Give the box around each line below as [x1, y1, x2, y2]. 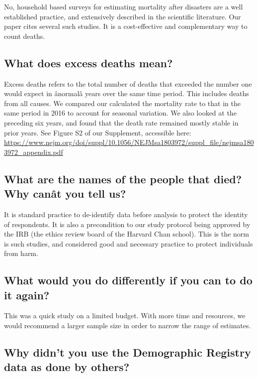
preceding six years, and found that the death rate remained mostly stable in [4, 117, 239, 127]
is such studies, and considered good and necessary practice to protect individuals [4, 238, 253, 249]
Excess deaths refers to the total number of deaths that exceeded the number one [4, 78, 252, 89]
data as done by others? [4, 359, 130, 375]
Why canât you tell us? [4, 186, 126, 201]
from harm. [4, 248, 38, 258]
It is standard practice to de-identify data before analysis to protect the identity [4, 209, 248, 219]
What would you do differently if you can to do [4, 272, 253, 288]
